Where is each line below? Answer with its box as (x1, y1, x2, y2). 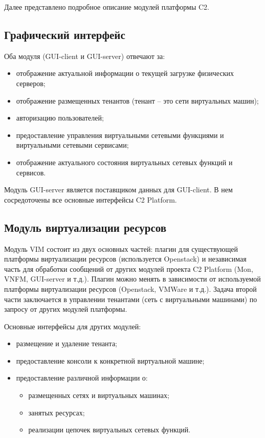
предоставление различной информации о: (16, 372, 148, 383)
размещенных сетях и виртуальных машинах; (28, 390, 169, 401)
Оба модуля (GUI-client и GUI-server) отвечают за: (4, 50, 165, 61)
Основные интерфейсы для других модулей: (4, 321, 141, 331)
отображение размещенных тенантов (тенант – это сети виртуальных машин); (16, 95, 259, 106)
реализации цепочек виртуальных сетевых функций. (28, 424, 191, 435)
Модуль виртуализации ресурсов (4, 219, 167, 235)
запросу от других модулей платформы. (4, 304, 127, 314)
